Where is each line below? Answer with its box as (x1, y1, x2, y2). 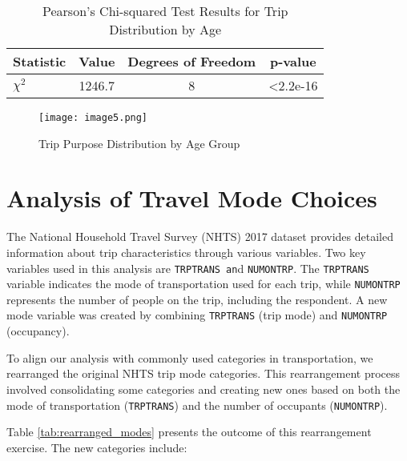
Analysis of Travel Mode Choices (6, 182, 377, 214)
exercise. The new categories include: (6, 439, 187, 455)
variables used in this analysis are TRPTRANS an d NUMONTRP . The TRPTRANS (6, 259, 369, 276)
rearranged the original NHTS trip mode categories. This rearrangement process (6, 365, 401, 382)
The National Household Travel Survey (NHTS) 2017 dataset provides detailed (6, 228, 393, 245)
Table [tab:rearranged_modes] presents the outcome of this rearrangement (6, 423, 372, 440)
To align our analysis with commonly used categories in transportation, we (6, 349, 373, 366)
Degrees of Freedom (127, 52, 256, 70)
